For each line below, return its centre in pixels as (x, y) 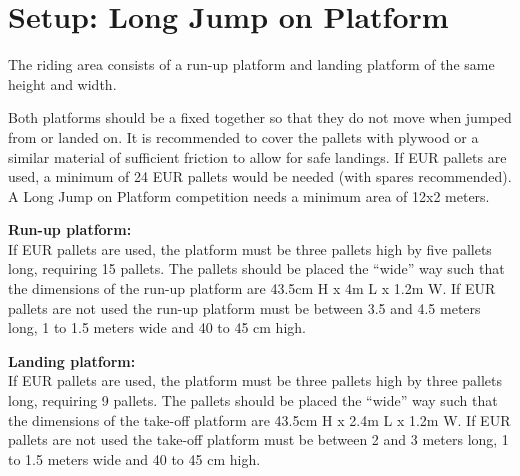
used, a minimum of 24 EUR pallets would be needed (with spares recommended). (260, 176)
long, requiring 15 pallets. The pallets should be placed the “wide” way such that (256, 268)
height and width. (62, 83)
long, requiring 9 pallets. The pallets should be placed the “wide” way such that (253, 400)
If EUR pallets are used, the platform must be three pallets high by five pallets (250, 248)
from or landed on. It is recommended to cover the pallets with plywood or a (243, 136)
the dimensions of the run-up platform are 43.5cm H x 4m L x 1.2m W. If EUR (252, 288)
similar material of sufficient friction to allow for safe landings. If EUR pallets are (257, 156)
